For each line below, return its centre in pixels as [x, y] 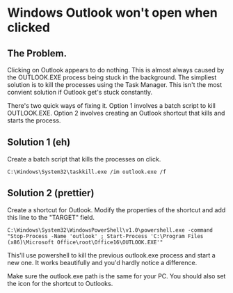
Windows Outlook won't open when [112, 13]
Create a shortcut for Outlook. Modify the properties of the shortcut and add [116, 209]
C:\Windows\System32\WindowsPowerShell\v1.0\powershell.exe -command [110, 230]
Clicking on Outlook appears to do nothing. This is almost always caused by [116, 70]
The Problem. [37, 53]
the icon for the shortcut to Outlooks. [60, 283]
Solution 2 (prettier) [51, 193]
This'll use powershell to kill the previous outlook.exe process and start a [111, 255]
